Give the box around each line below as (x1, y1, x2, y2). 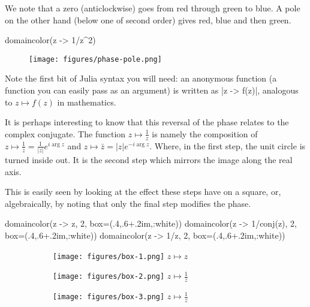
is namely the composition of (152, 127, 258, 140)
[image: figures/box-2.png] (53, 272, 165, 281)
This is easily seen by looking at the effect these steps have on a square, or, (5, 185, 281, 198)
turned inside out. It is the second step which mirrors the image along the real (5, 153, 293, 165)
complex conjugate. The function (5, 127, 126, 140)
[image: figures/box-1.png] (53, 252, 165, 261)
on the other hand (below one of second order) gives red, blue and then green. (5, 13, 291, 26)
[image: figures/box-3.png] (53, 293, 165, 302)
